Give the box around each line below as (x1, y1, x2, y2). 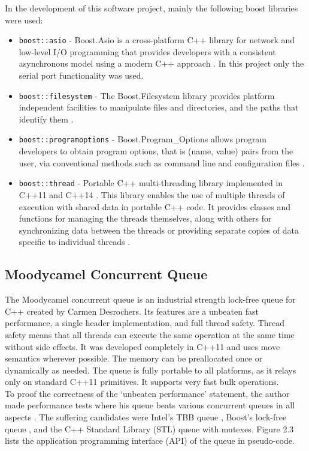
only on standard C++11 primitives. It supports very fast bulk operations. (5, 375, 279, 388)
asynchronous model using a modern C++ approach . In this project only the (19, 57, 304, 70)
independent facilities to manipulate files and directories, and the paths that (19, 101, 299, 114)
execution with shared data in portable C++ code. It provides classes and (19, 200, 290, 213)
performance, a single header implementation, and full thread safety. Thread (5, 316, 285, 329)
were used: (5, 13, 43, 26)
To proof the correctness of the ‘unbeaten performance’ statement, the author (5, 387, 290, 399)
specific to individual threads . (19, 235, 131, 248)
